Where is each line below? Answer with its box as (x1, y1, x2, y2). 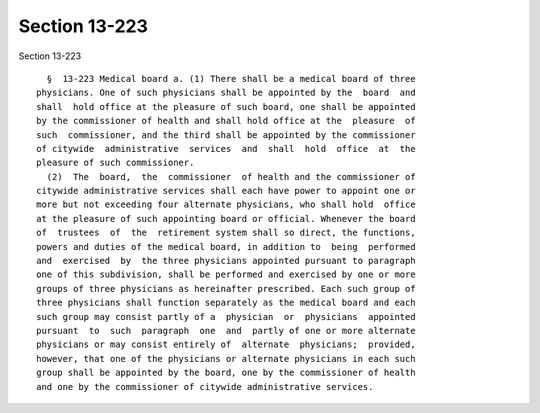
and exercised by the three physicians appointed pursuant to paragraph (36, 255, 416, 267)
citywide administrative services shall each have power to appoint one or (36, 185, 416, 197)
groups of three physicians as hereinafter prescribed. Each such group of (36, 283, 416, 294)
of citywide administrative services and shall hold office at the (36, 143, 416, 154)
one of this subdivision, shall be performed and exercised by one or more (36, 269, 416, 280)
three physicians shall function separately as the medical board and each (36, 297, 416, 309)
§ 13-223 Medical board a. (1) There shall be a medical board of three (46, 73, 416, 84)
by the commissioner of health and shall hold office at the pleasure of (36, 115, 416, 127)
